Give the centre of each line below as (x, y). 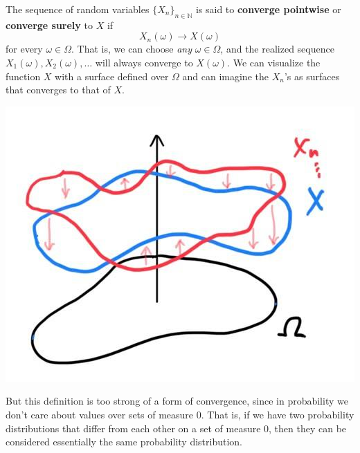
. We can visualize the (274, 62)
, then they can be (308, 428)
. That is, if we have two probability (278, 414)
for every (24, 49)
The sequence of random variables (78, 9)
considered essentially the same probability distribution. (124, 442)
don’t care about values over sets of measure (100, 414)
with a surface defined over (112, 76)
